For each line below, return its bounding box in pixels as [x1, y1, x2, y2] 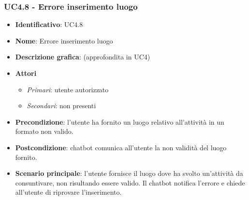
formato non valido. [15, 126, 73, 136]
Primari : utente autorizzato [27, 84, 109, 94]
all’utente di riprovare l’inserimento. [15, 187, 122, 197]
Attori [15, 68, 37, 78]
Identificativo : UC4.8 [15, 19, 83, 29]
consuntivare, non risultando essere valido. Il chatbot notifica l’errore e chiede [15, 177, 245, 187]
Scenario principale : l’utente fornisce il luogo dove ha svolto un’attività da [15, 168, 243, 178]
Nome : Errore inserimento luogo [15, 35, 113, 45]
